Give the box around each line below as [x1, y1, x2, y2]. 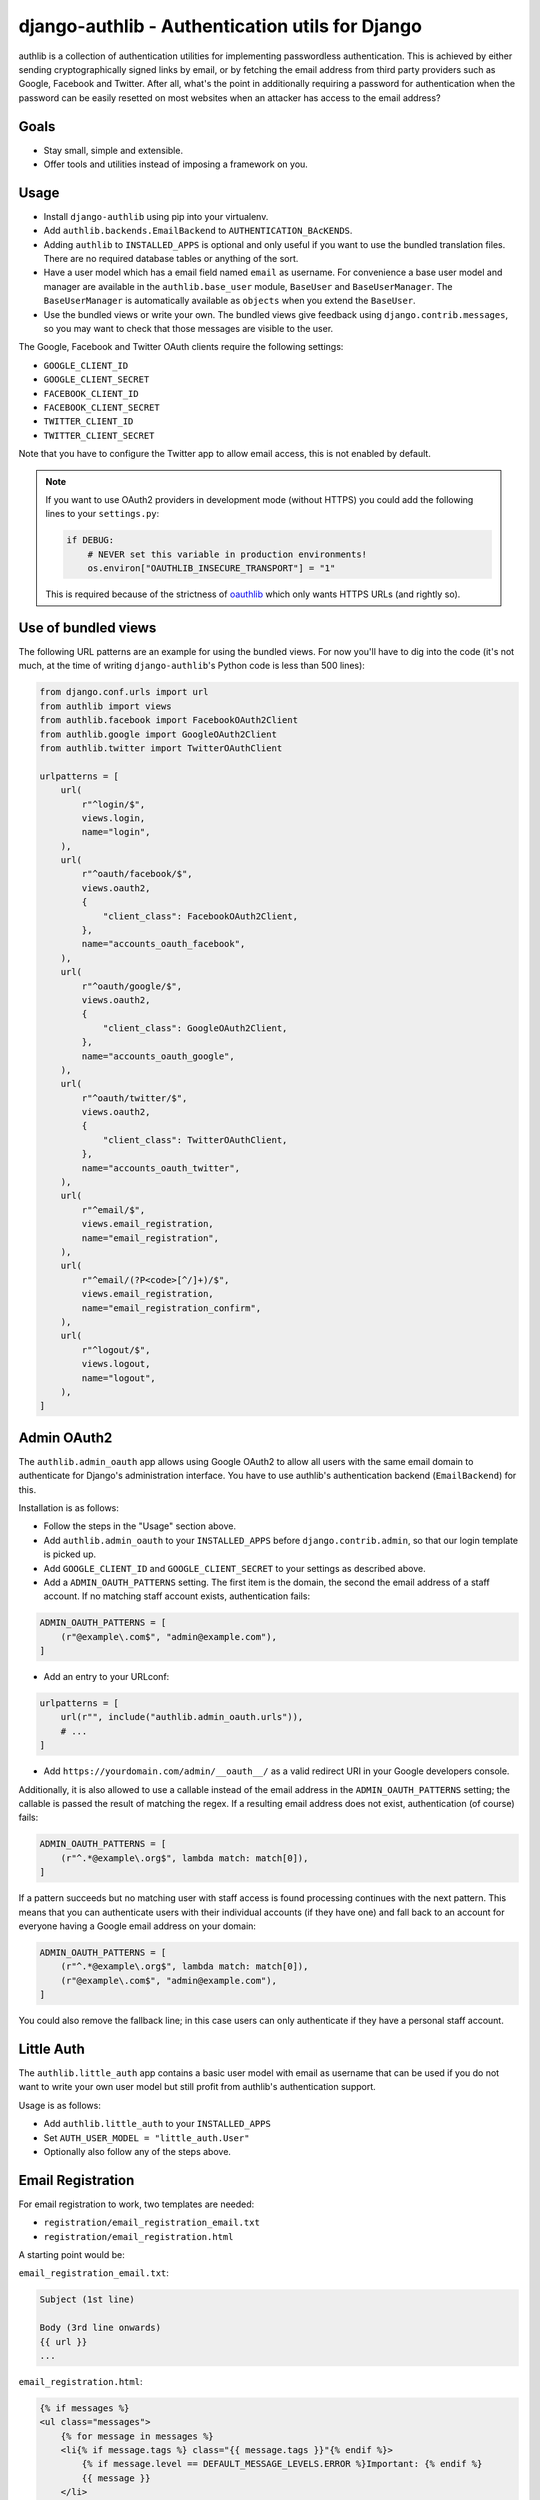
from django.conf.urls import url [39, 686, 209, 698]
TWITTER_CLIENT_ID [43, 416, 134, 427]
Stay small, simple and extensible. [43, 144, 184, 156]
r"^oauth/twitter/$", [81, 1092, 188, 1104]
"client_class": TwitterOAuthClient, [102, 1134, 288, 1145]
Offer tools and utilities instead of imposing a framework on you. [43, 158, 309, 170]
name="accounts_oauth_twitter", [81, 1162, 240, 1174]
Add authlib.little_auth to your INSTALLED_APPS [43, 2118, 272, 2130]
